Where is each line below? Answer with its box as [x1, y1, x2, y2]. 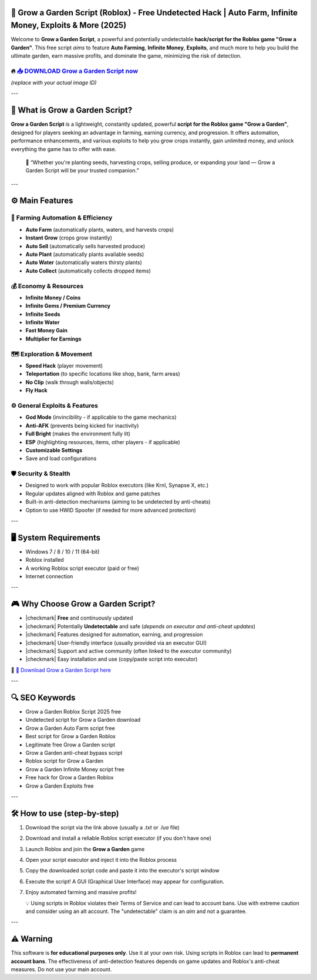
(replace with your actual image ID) [11, 79, 97, 86]
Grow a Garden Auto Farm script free [25, 724, 116, 732]
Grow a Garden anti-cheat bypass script [25, 749, 123, 756]
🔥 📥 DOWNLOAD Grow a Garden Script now [11, 66, 138, 75]
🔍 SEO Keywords [11, 692, 76, 702]
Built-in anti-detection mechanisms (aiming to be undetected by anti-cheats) [25, 498, 211, 505]
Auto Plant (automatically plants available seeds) [25, 251, 144, 258]
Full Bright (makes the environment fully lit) [25, 430, 130, 438]
